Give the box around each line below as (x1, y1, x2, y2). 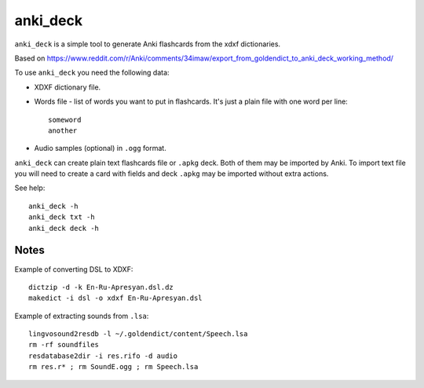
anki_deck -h (28, 201, 79, 210)
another (48, 126, 78, 135)
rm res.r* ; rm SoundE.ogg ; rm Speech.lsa (28, 362, 199, 372)
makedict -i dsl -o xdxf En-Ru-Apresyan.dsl (28, 294, 203, 302)
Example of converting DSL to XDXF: (14, 264, 133, 274)
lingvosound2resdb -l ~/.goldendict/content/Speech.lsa (28, 330, 248, 339)
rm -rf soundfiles (28, 340, 100, 350)
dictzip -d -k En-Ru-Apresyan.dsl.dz (28, 283, 174, 291)
